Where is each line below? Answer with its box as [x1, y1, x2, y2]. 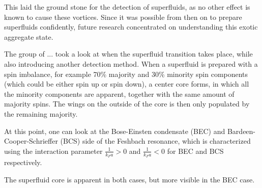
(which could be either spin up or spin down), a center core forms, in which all [4, 78, 249, 89]
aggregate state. [4, 31, 53, 42]
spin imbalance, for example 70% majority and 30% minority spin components [4, 68, 248, 79]
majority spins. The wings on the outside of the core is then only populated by [4, 98, 250, 109]
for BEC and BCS [167, 145, 224, 156]
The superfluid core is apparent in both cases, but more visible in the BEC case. [4, 174, 255, 184]
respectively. [4, 156, 42, 167]
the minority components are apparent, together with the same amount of [4, 88, 235, 99]
